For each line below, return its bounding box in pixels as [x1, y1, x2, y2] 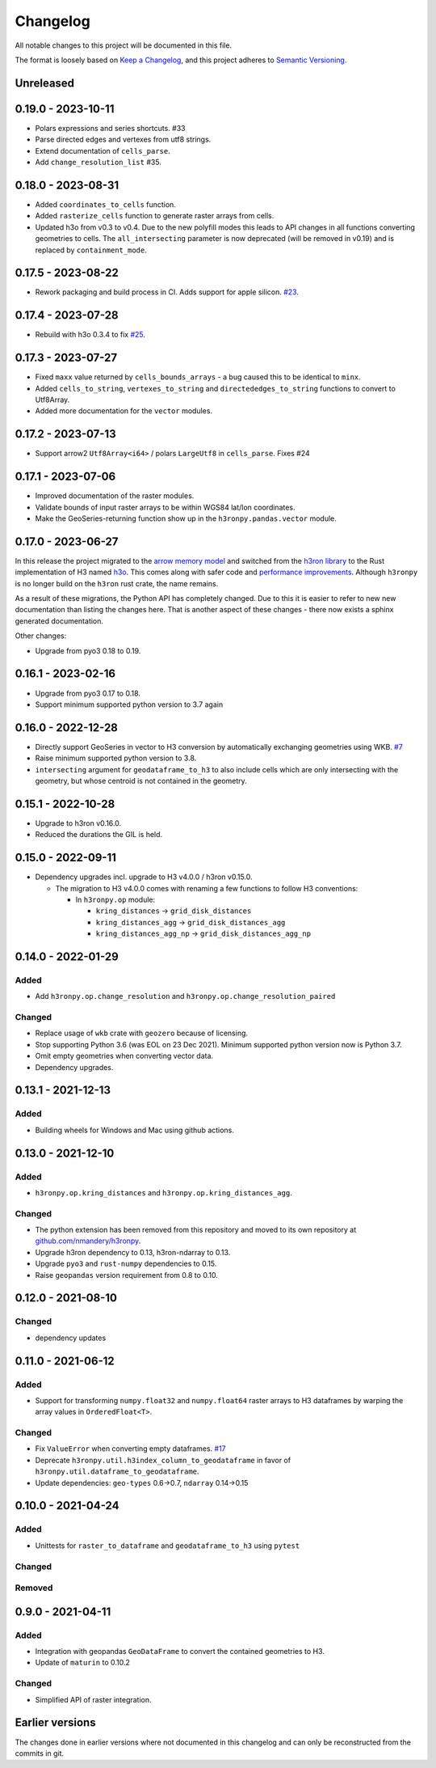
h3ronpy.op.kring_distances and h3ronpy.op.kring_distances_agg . [35, 1187, 292, 1197]
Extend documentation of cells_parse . [35, 146, 171, 155]
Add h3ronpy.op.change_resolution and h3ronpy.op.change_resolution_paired [35, 992, 336, 1001]
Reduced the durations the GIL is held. [35, 830, 163, 840]
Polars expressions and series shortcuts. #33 [35, 123, 186, 133]
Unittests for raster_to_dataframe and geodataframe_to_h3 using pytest [35, 1541, 300, 1550]
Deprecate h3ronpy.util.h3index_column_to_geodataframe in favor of [35, 1455, 291, 1465]
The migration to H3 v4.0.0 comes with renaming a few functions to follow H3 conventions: [55, 883, 358, 893]
